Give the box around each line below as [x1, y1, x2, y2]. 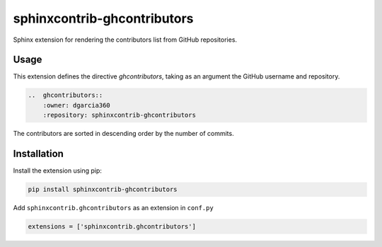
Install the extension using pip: [13, 166, 103, 175]
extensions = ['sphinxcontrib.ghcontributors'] [28, 223, 196, 231]
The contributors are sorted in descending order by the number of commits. [13, 130, 234, 138]
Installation [13, 148, 64, 160]
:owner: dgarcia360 [42, 101, 111, 109]
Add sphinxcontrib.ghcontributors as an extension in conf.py [13, 204, 214, 212]
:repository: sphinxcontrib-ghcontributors [42, 111, 196, 120]
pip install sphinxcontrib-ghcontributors [28, 185, 178, 194]
